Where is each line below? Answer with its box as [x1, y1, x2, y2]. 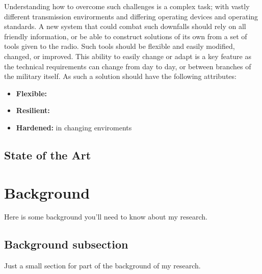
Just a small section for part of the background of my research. [4, 260, 201, 271]
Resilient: [16, 105, 50, 116]
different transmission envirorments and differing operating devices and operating [4, 11, 258, 21]
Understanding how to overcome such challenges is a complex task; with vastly [4, 1, 250, 11]
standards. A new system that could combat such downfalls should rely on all [4, 21, 246, 32]
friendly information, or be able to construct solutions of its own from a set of [4, 31, 247, 41]
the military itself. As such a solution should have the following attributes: [4, 71, 237, 81]
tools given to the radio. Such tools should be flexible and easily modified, [4, 41, 235, 51]
